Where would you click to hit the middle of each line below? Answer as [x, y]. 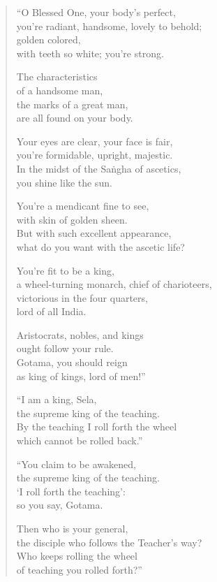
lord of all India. [51, 311]
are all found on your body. [75, 118]
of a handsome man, [60, 90]
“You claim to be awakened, [76, 464]
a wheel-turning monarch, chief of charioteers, [114, 284]
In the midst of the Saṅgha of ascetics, [99, 168]
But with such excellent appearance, [94, 233]
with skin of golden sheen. [72, 219]
